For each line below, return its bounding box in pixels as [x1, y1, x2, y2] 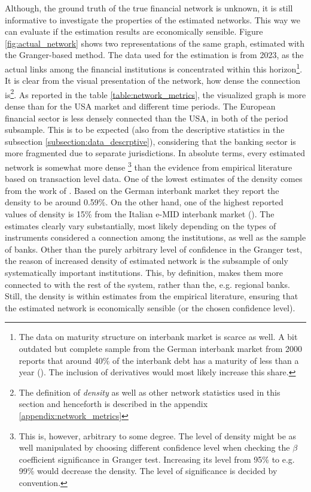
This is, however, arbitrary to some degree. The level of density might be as [19, 429, 297, 442]
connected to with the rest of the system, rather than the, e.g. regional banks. [5, 278, 290, 290]
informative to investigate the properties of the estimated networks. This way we [5, 13, 300, 26]
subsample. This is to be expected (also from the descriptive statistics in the [5, 123, 285, 136]
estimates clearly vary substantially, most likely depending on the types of [5, 219, 276, 232]
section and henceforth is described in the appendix [19, 397, 208, 410]
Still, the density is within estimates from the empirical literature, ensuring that [5, 290, 298, 302]
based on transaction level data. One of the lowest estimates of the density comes [5, 172, 303, 185]
